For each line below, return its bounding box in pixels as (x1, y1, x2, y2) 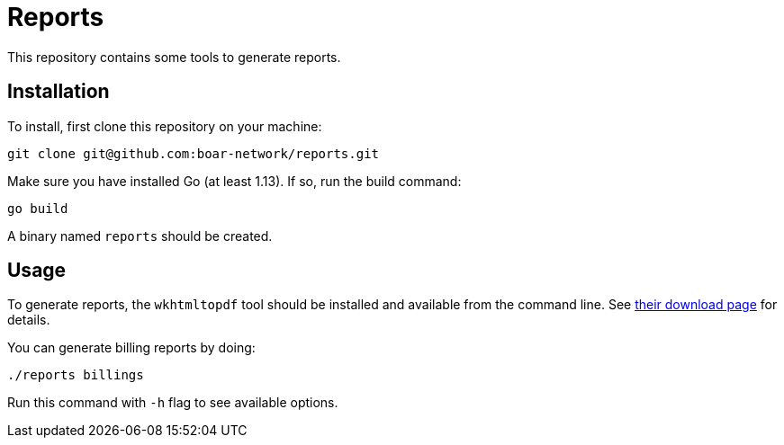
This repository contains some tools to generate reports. (7, 49, 341, 65)
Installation (7, 80, 110, 103)
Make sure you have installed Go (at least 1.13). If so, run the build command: (7, 173, 462, 189)
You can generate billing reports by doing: (7, 340, 256, 356)
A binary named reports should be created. (7, 227, 273, 244)
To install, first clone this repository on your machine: (7, 118, 322, 134)
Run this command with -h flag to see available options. (7, 395, 338, 411)
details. (7, 312, 50, 328)
